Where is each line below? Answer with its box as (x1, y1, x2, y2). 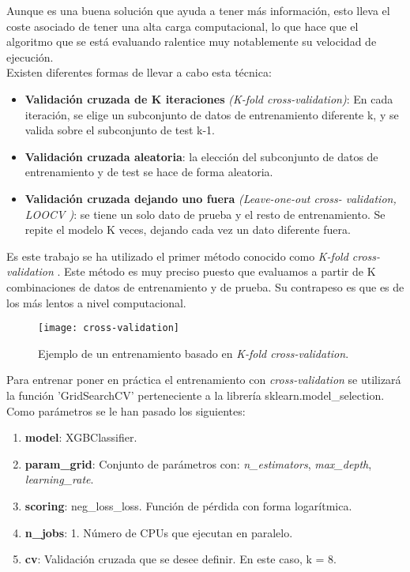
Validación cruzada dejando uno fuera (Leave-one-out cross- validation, (24, 190, 397, 206)
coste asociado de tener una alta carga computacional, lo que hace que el (6, 17, 359, 34)
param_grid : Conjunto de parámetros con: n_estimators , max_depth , (24, 455, 372, 472)
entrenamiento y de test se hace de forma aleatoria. (24, 164, 273, 180)
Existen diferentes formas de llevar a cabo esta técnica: (6, 64, 272, 81)
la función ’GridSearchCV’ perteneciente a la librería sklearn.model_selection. (6, 386, 385, 403)
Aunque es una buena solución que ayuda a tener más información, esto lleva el (6, 2, 390, 18)
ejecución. (6, 48, 54, 65)
